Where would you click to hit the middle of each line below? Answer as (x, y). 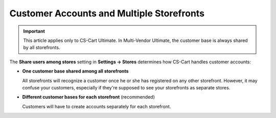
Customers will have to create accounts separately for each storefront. (97, 106)
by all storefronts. (42, 48)
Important (34, 31)
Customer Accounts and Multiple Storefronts (107, 13)
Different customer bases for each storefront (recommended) (89, 97)
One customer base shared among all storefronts (75, 71)
